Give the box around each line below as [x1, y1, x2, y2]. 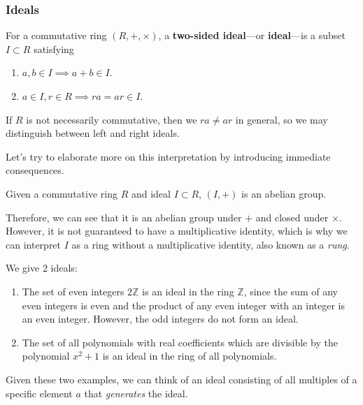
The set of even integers [22, 283, 124, 298]
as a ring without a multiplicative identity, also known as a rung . [71, 237, 350, 251]
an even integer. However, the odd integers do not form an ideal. [22, 311, 299, 326]
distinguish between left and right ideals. [6, 126, 180, 140]
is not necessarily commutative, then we [26, 112, 197, 126]
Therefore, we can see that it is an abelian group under [6, 209, 242, 224]
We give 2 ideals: [6, 260, 78, 275]
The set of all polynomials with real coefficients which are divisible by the [22, 334, 338, 349]
